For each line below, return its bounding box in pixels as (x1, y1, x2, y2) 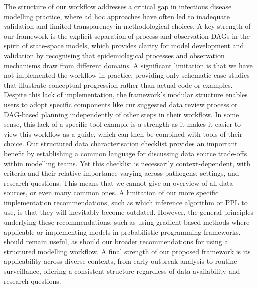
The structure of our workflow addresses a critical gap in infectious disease (4, 1, 232, 11)
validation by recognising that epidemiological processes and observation (4, 50, 225, 60)
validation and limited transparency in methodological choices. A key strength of (4, 21, 251, 31)
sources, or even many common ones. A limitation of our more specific (4, 187, 219, 198)
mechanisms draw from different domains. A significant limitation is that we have (4, 60, 253, 70)
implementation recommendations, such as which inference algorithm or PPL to (4, 197, 248, 207)
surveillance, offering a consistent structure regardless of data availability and (4, 266, 240, 276)
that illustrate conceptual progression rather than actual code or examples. (4, 79, 233, 90)
